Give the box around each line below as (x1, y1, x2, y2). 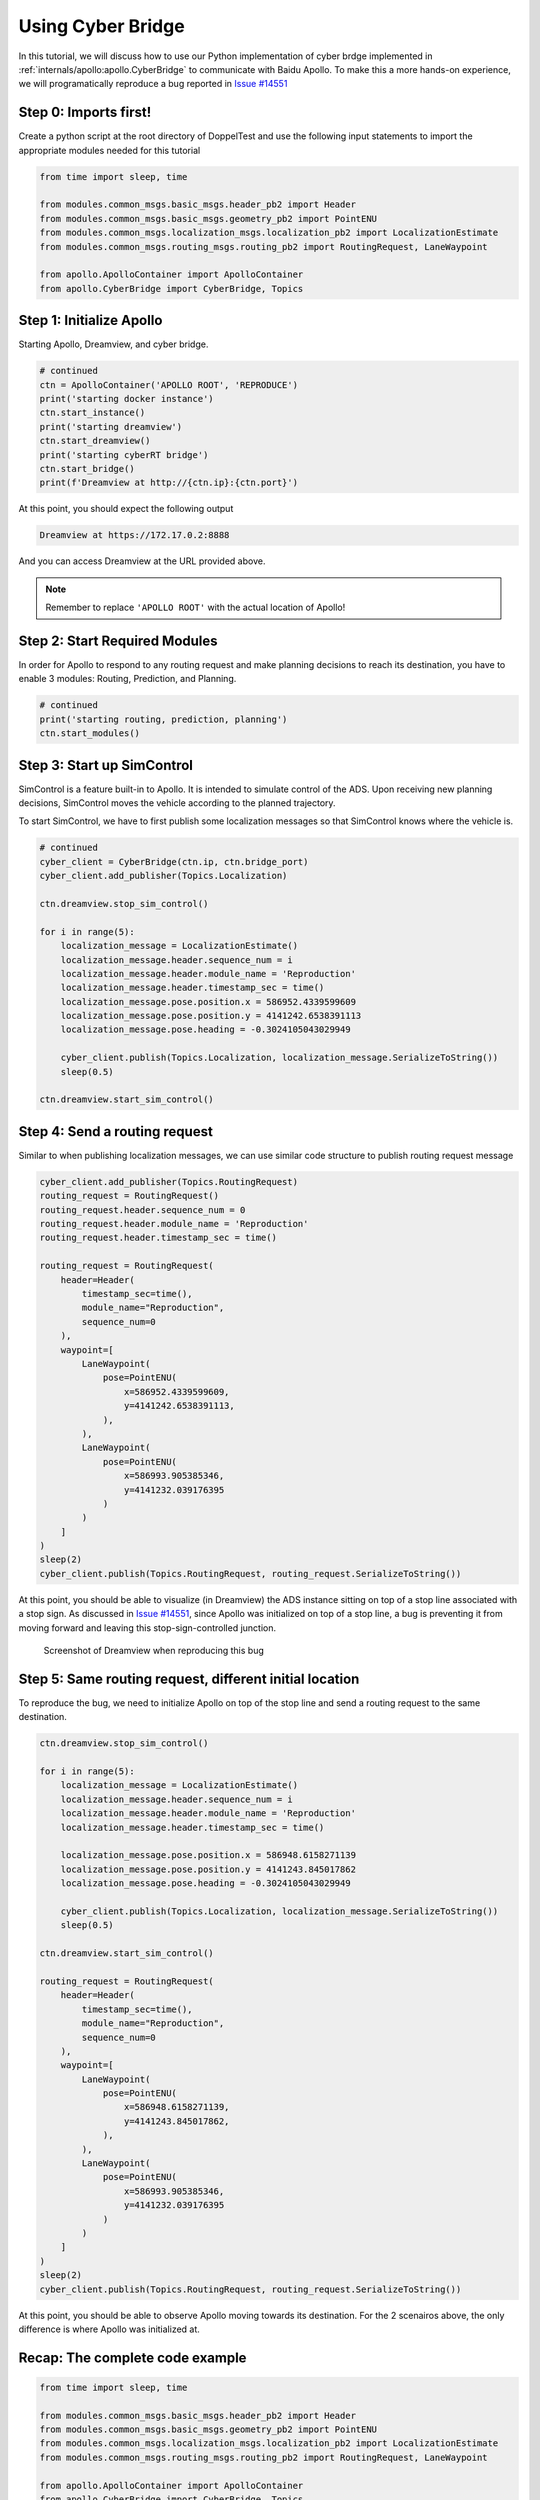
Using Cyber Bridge (18, 15, 185, 37)
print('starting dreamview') (39, 421, 183, 432)
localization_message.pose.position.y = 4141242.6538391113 (60, 1010, 362, 1022)
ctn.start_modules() (39, 728, 140, 739)
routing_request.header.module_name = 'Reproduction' (39, 1218, 309, 1230)
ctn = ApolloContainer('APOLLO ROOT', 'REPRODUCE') (39, 379, 299, 390)
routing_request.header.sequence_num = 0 (39, 1204, 246, 1215)
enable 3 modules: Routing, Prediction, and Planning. (18, 673, 237, 685)
